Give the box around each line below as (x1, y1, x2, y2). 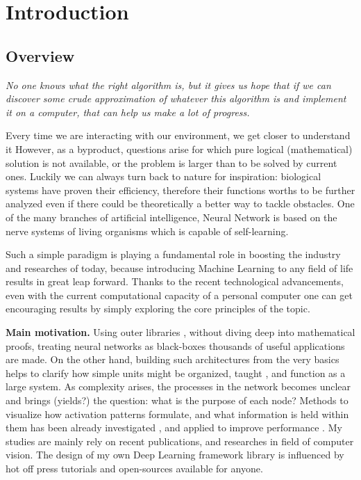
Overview (6, 45, 75, 66)
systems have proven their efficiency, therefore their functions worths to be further (6, 182, 355, 197)
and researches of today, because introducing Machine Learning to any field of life (6, 260, 353, 275)
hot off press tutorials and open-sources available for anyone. (6, 461, 263, 476)
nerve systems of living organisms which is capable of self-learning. (6, 223, 289, 238)
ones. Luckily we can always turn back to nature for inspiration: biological (6, 169, 321, 184)
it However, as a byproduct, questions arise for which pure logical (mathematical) (6, 141, 353, 156)
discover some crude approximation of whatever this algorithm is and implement (6, 91, 346, 106)
